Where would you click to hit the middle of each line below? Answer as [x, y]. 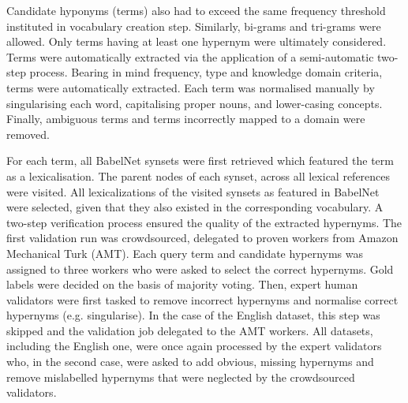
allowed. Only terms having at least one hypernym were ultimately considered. [197, 41]
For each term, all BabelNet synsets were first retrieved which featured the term [200, 160]
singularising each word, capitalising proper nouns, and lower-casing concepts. [195, 103]
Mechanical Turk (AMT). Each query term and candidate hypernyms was [185, 253]
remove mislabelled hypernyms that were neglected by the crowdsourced [181, 377]
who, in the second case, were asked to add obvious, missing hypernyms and [190, 362]
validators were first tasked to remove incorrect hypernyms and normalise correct [202, 299]
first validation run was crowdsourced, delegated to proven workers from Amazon [202, 238]
